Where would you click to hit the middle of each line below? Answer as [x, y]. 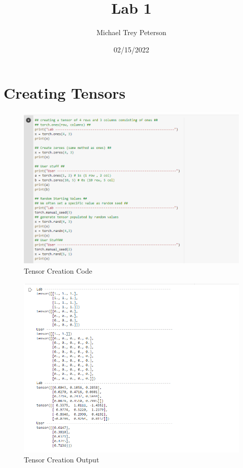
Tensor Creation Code [58, 271]
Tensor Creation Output [62, 460]
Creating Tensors [65, 93]
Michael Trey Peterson [131, 32]
